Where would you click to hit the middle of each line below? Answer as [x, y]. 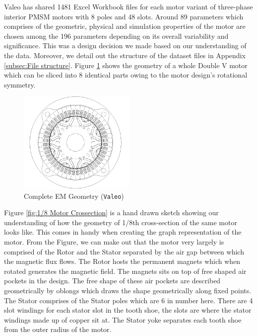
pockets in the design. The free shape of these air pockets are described [112, 281]
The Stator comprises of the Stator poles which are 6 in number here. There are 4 [128, 300]
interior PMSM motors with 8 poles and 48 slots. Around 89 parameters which [124, 16]
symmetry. [20, 84]
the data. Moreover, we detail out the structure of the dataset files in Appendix [125, 55]
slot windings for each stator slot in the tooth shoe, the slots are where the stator [128, 310]
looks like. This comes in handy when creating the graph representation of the [123, 232]
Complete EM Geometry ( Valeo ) [74, 196]
